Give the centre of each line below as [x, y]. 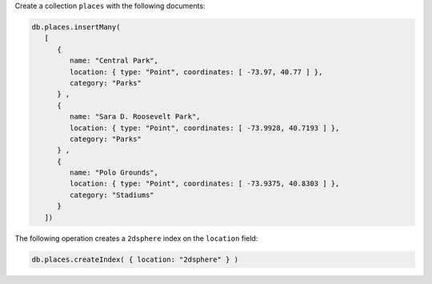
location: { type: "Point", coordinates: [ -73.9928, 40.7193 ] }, [204, 128]
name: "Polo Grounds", [114, 173]
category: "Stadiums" [112, 195]
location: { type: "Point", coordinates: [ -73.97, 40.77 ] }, [196, 72]
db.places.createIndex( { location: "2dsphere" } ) [135, 259]
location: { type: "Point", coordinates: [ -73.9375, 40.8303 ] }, [204, 184]
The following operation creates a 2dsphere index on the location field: [136, 238]
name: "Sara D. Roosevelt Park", [135, 117]
